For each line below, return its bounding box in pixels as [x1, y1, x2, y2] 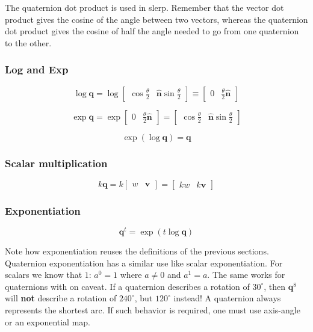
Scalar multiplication [5, 155, 108, 170]
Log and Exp [5, 62, 69, 77]
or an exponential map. [5, 315, 91, 328]
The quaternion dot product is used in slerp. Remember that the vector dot [5, 1, 284, 13]
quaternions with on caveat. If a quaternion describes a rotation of [5, 280, 250, 292]
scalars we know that [5, 268, 82, 281]
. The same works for [207, 268, 285, 281]
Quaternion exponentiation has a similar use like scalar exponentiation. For [5, 256, 283, 269]
